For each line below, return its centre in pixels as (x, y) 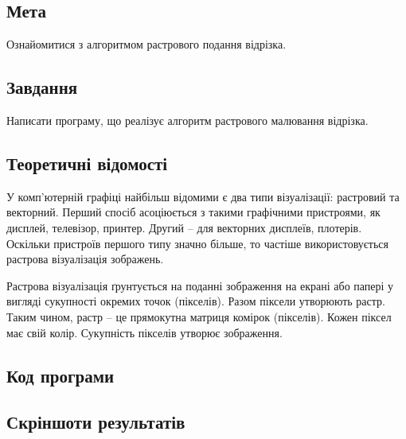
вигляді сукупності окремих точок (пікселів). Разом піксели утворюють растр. (196, 301)
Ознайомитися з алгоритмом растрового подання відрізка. (146, 44)
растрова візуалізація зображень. (85, 259)
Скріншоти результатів (96, 422)
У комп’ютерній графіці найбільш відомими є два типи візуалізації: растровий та (203, 196)
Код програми (61, 375)
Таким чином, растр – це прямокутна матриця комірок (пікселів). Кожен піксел (199, 316)
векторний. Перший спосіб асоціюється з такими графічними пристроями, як (193, 212)
